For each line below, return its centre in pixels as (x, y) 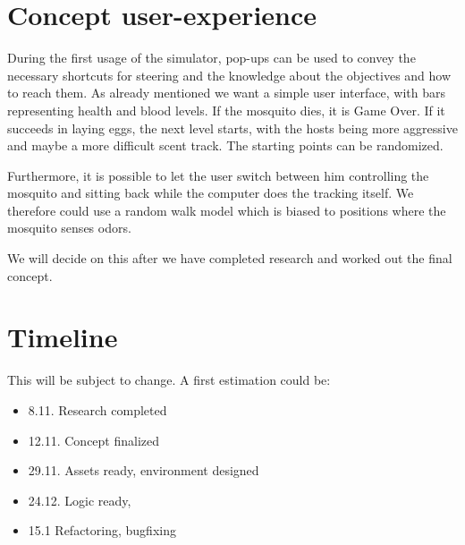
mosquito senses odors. (69, 228)
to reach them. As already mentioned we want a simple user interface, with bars (227, 93)
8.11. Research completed (97, 409)
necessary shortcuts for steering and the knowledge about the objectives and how (229, 75)
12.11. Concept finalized (94, 440)
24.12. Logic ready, (80, 500)
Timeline (63, 337)
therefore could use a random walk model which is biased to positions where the (227, 210)
